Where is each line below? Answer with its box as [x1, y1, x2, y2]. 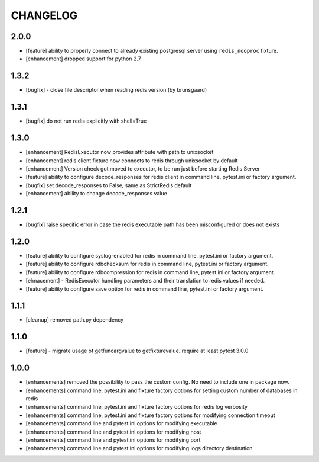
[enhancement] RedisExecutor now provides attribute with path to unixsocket [25, 149, 214, 156]
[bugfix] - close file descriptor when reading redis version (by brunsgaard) [25, 86, 207, 94]
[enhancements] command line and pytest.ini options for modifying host [25, 428, 201, 435]
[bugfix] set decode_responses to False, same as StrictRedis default [25, 181, 192, 189]
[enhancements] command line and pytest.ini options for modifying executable [25, 420, 218, 427]
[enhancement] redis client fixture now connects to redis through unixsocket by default [25, 157, 238, 164]
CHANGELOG [11, 9, 78, 22]
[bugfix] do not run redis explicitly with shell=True [25, 117, 147, 124]
